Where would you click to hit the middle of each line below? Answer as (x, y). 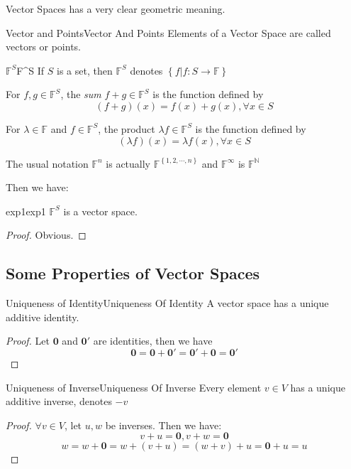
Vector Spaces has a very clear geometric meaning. (116, 9)
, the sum (81, 94)
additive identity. (43, 317)
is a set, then (85, 70)
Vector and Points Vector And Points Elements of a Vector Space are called (168, 32)
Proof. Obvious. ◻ (46, 235)
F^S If (30, 70)
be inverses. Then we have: (163, 425)
